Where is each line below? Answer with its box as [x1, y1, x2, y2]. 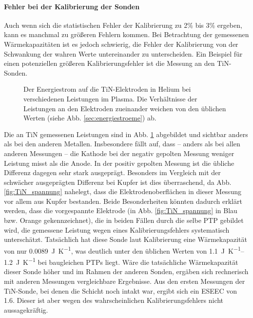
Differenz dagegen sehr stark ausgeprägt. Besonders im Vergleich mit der [4, 167, 221, 178]
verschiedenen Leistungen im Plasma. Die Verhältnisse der [23, 93, 197, 103]
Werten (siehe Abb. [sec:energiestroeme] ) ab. [23, 113, 156, 123]
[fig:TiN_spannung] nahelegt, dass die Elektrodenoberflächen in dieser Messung [4, 186, 241, 197]
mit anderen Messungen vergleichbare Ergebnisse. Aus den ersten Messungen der [4, 276, 245, 286]
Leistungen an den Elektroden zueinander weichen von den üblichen [23, 103, 226, 113]
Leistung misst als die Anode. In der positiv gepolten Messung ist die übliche [4, 158, 234, 168]
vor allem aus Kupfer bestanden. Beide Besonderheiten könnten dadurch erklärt [4, 196, 242, 206]
